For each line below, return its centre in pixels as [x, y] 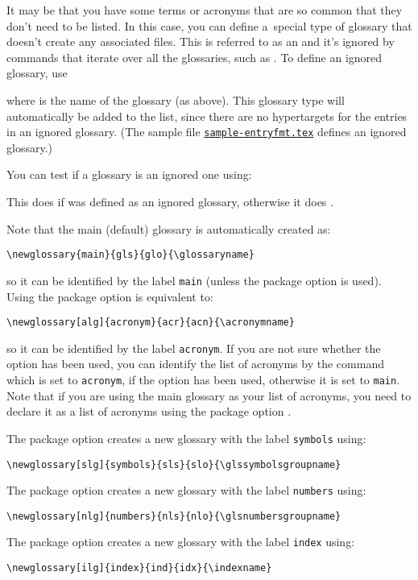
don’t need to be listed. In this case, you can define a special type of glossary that [209, 25]
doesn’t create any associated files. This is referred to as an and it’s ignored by [201, 41]
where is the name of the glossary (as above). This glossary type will [176, 99]
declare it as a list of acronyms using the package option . [149, 411]
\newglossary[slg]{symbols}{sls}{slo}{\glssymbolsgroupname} [174, 464]
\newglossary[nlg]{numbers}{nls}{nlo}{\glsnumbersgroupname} [174, 516]
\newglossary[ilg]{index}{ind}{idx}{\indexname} [139, 568]
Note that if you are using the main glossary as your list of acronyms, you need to [209, 395]
